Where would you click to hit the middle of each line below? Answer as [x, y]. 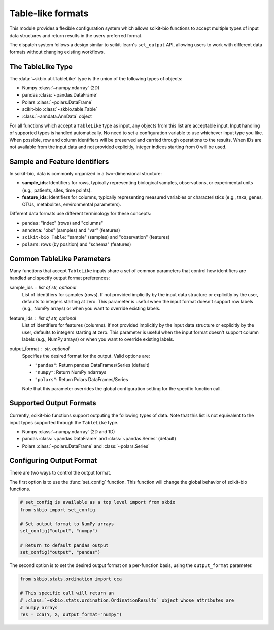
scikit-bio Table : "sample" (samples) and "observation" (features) [96, 237]
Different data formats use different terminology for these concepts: [80, 214]
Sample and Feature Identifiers [59, 161]
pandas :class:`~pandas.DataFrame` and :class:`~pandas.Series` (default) [99, 439]
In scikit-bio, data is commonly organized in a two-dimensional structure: [86, 174]
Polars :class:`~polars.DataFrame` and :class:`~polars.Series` [86, 446]
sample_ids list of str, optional [43, 288]
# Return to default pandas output [64, 545]
